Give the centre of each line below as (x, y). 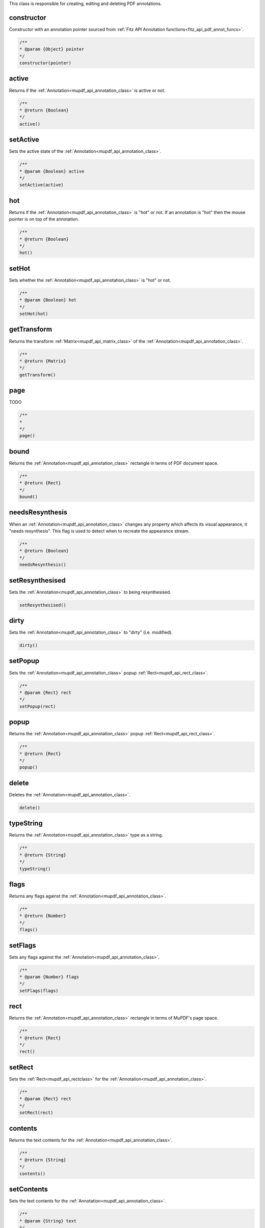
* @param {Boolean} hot (48, 300)
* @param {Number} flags (49, 977)
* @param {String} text (48, 1221)
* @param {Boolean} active (52, 171)
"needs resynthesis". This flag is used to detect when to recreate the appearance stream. (99, 531)
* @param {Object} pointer (52, 49)
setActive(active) (41, 185)
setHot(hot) (34, 314)
